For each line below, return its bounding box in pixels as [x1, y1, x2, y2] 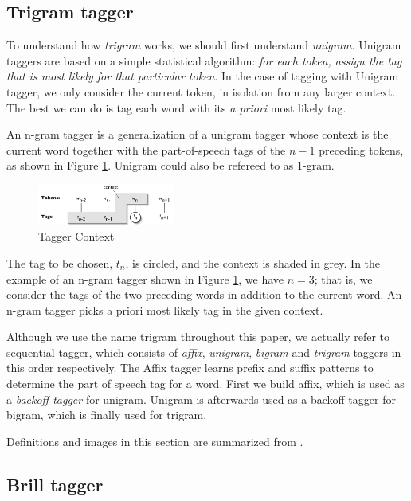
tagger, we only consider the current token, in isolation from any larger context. [6, 83, 396, 100]
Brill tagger [6, 472, 104, 496]
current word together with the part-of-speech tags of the [6, 141, 286, 158]
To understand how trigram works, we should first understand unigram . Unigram [6, 37, 401, 53]
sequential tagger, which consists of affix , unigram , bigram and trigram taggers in [6, 343, 401, 360]
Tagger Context [38, 228, 115, 245]
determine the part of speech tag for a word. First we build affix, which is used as [6, 375, 405, 392]
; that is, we [314, 270, 373, 287]
